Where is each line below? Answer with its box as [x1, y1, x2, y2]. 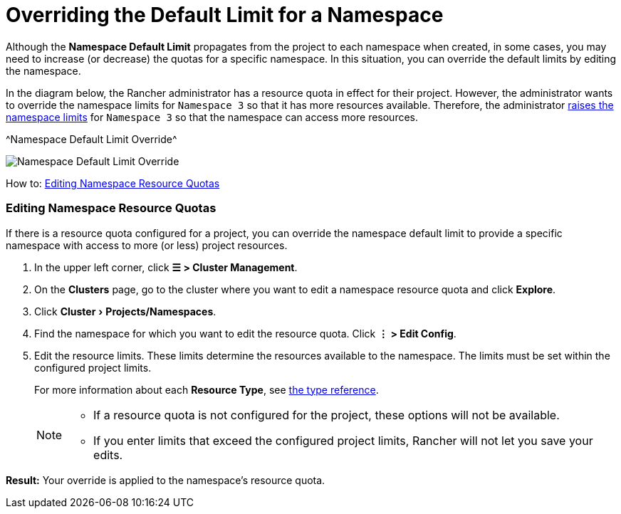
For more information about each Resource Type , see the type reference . [34, 383, 379, 396]
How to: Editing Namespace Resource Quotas [6, 177, 220, 189]
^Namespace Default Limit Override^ [6, 132, 177, 145]
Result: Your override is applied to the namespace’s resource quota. [6, 473, 325, 486]
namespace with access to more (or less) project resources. [6, 238, 288, 251]
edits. [93, 447, 123, 462]
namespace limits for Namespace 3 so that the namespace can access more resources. [6, 110, 419, 123]
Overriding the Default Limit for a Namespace [6, 3, 444, 27]
